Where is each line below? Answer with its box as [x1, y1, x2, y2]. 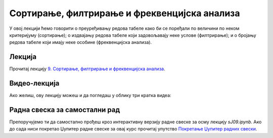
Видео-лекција [9, 79, 60, 88]
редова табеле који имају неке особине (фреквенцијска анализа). [9, 39, 152, 45]
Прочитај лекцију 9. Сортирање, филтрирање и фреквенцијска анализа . [9, 66, 165, 72]
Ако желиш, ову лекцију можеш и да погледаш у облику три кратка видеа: [9, 93, 171, 99]
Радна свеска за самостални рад [9, 105, 120, 114]
